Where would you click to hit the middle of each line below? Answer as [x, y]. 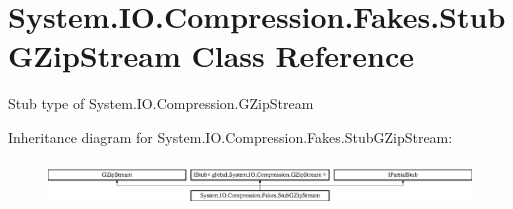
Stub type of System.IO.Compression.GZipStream [161, 103]
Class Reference [302, 55]
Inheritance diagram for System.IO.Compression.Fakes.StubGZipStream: [230, 136]
